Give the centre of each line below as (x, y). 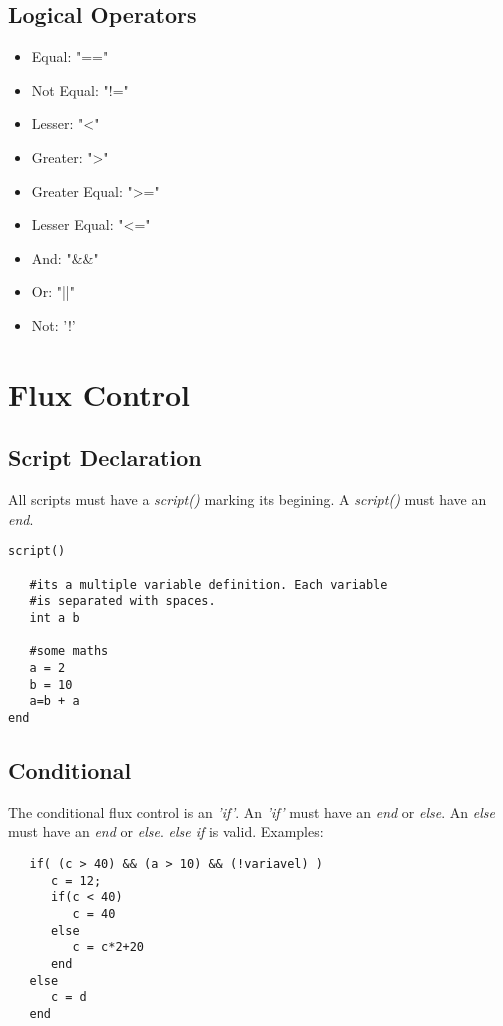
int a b (54, 617)
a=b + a (54, 701)
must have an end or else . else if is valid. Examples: (166, 831)
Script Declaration (105, 457)
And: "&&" (65, 257)
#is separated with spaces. (122, 601)
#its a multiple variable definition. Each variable (208, 584)
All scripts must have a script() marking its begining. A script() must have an (247, 499)
